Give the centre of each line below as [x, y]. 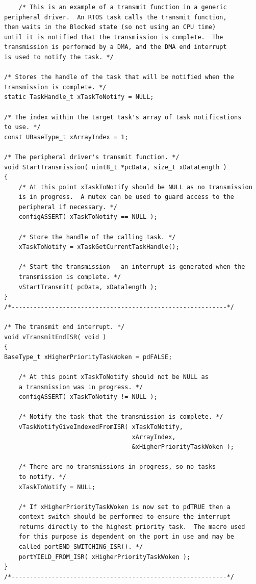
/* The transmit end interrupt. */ [65, 327]
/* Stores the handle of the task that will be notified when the [119, 77]
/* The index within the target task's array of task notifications [123, 117]
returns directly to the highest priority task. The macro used [132, 527]
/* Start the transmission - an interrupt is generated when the [132, 267]
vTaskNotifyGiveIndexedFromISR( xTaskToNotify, [101, 427]
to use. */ [22, 127]
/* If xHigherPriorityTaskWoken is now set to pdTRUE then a [124, 507]
